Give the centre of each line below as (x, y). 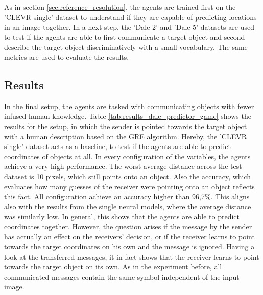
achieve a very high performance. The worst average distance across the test (123, 166)
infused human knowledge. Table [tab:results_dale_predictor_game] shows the (128, 116)
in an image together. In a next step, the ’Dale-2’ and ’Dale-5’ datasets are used (129, 27)
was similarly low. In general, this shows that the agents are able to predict (122, 216)
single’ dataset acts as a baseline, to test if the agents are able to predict (117, 146)
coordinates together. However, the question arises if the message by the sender (128, 226)
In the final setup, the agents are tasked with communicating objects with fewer (129, 106)
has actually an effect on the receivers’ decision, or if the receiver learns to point (129, 236)
